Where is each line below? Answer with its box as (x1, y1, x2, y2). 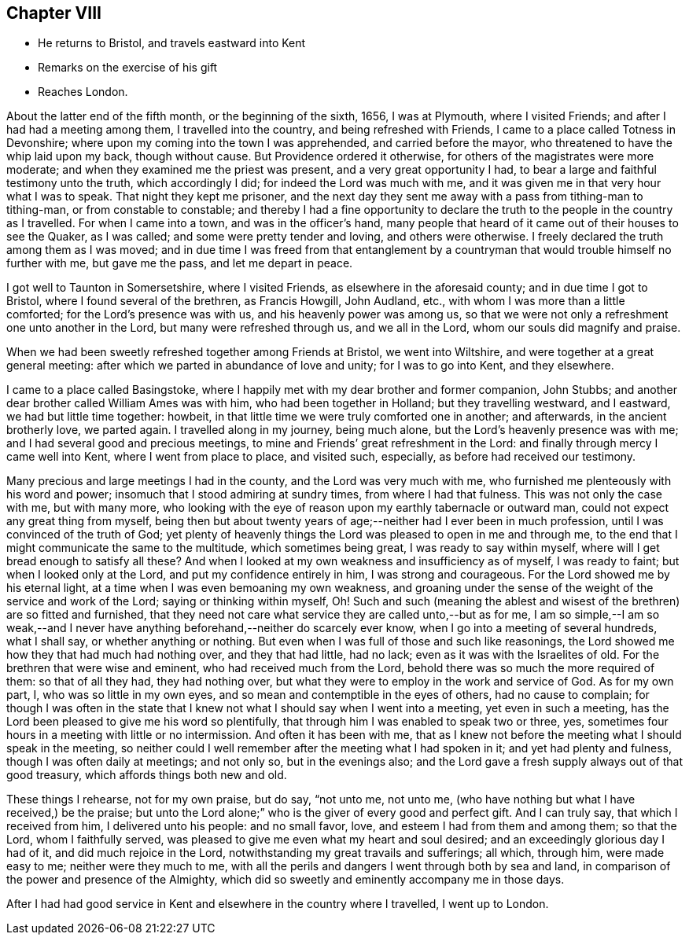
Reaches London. (38, 85, 128, 99)
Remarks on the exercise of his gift (38, 61, 218, 75)
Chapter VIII (6, 3, 101, 23)
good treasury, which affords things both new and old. (6, 768, 287, 782)
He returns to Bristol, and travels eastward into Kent (38, 36, 306, 50)
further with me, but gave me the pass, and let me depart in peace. (6, 256, 353, 270)
